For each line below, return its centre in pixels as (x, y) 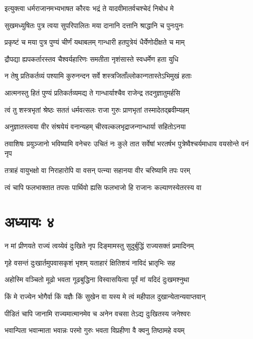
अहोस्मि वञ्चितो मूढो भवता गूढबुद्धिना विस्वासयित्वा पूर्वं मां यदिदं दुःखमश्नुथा (97, 279)
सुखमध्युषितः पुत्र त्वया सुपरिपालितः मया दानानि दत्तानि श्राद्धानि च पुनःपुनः (94, 25)
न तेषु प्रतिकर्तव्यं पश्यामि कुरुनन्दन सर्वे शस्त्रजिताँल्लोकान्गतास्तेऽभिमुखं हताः (98, 76)
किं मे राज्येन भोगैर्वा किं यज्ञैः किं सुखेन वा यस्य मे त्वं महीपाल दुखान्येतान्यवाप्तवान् (105, 296)
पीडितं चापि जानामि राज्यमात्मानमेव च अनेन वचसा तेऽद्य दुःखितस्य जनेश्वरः (98, 313)
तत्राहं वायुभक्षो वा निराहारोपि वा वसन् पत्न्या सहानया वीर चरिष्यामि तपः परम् (97, 170)
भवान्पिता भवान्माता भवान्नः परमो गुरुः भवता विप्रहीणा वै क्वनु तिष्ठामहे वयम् (95, 330)
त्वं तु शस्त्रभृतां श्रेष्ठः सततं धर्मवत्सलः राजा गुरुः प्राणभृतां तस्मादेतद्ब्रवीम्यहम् (97, 109)
